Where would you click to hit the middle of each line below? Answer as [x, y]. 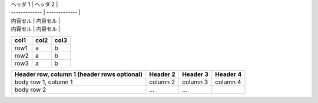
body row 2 [30, 90]
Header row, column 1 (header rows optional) [78, 74]
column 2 [162, 82]
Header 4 [228, 74]
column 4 [228, 82]
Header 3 [195, 74]
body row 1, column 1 [44, 82]
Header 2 [163, 74]
